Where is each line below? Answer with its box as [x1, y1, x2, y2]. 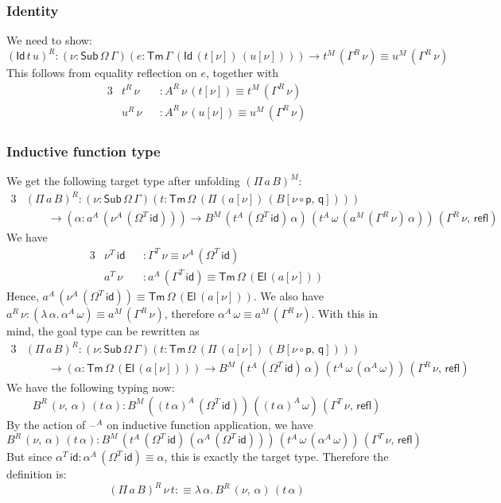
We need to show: [6, 32, 92, 48]
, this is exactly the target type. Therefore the [164, 448, 389, 465]
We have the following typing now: [6, 379, 175, 396]
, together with [205, 64, 279, 81]
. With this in [311, 305, 379, 321]
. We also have [253, 288, 324, 304]
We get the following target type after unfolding [6, 172, 240, 189]
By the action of [6, 416, 86, 432]
